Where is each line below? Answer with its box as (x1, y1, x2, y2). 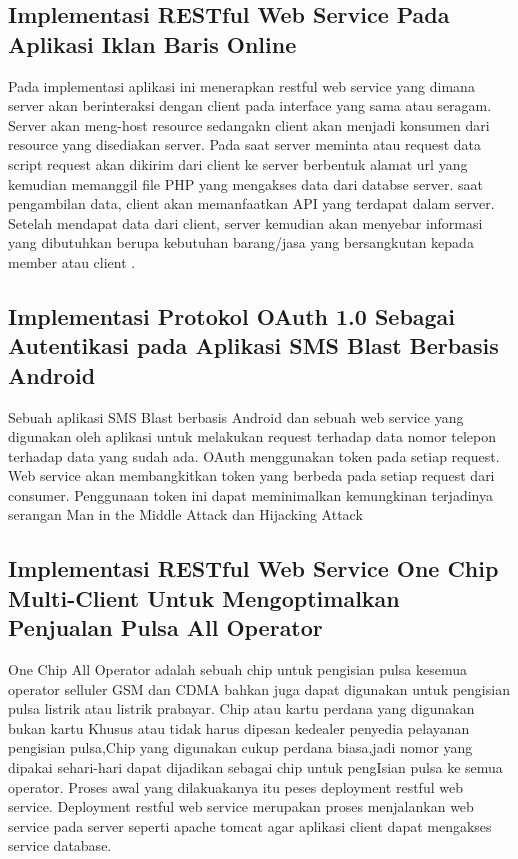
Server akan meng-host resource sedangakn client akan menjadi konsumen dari (8, 114, 490, 135)
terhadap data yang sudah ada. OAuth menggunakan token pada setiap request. (8, 445, 500, 466)
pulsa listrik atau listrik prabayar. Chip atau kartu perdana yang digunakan (8, 698, 475, 719)
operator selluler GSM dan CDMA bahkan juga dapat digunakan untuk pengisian (8, 678, 510, 699)
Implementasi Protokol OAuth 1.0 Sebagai (8, 300, 456, 331)
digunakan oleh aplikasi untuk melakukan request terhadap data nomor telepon (8, 426, 497, 447)
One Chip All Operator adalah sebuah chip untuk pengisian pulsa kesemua (8, 659, 467, 680)
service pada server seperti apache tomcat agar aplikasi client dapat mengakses (8, 815, 492, 836)
